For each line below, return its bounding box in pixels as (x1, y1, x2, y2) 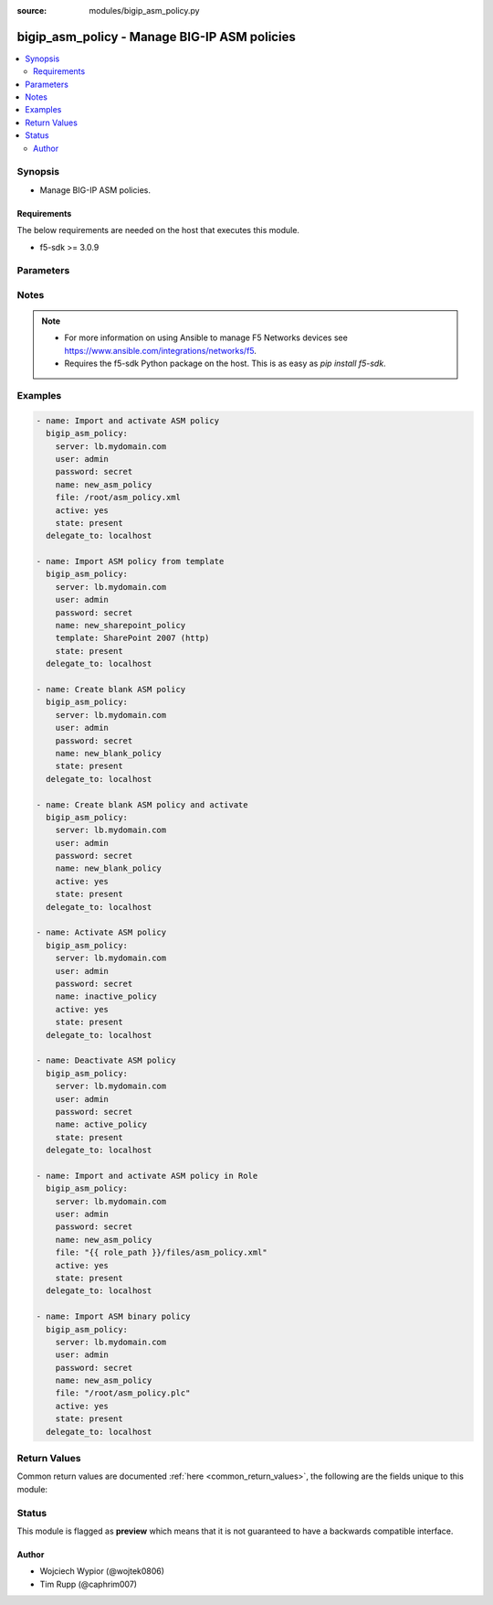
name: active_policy (55, 1119, 148, 1129)
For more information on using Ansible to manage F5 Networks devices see (64, 332, 349, 343)
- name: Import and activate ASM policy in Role (36, 1171, 258, 1181)
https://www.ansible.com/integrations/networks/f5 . (64, 345, 257, 356)
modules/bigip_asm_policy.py (89, 5, 200, 16)
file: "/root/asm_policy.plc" (55, 1388, 191, 1398)
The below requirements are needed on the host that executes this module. (16, 225, 300, 236)
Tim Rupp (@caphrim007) (39, 1578, 137, 1589)
